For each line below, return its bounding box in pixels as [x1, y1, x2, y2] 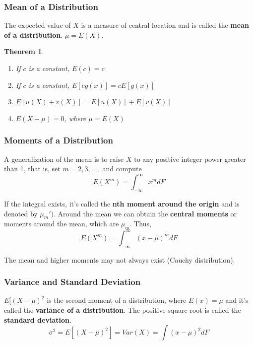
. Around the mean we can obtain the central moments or [54, 208, 237, 218]
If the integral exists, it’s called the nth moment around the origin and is [4, 199, 240, 209]
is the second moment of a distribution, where [47, 295, 187, 305]
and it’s [225, 295, 249, 305]
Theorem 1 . [4, 46, 44, 57]
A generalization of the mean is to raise [4, 153, 124, 164]
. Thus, [129, 218, 151, 229]
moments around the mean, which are [4, 218, 119, 229]
